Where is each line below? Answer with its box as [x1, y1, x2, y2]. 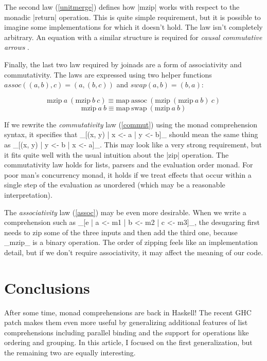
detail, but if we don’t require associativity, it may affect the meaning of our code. [4, 246, 263, 257]
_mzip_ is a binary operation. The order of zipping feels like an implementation [4, 237, 258, 248]
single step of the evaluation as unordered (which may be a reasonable [4, 179, 225, 190]
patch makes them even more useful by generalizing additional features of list [4, 317, 248, 328]
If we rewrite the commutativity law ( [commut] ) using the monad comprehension [4, 119, 258, 129]
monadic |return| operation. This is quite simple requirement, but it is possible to [4, 11, 261, 22]
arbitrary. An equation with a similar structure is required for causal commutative [4, 31, 262, 42]
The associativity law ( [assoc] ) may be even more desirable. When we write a [4, 206, 246, 217]
